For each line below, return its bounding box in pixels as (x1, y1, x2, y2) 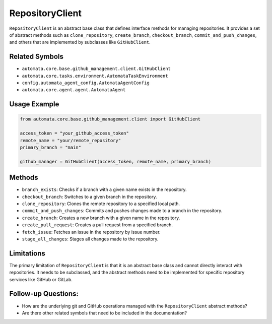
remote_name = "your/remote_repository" (20, 138, 121, 143)
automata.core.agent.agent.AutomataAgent (22, 87, 126, 93)
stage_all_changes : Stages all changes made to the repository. (22, 236, 159, 242)
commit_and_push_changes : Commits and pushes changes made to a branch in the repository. (22, 208, 223, 214)
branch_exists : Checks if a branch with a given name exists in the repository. (22, 186, 187, 192)
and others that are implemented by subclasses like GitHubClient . (9, 39, 151, 45)
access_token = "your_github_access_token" (20, 131, 129, 136)
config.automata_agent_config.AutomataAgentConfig (22, 80, 150, 86)
